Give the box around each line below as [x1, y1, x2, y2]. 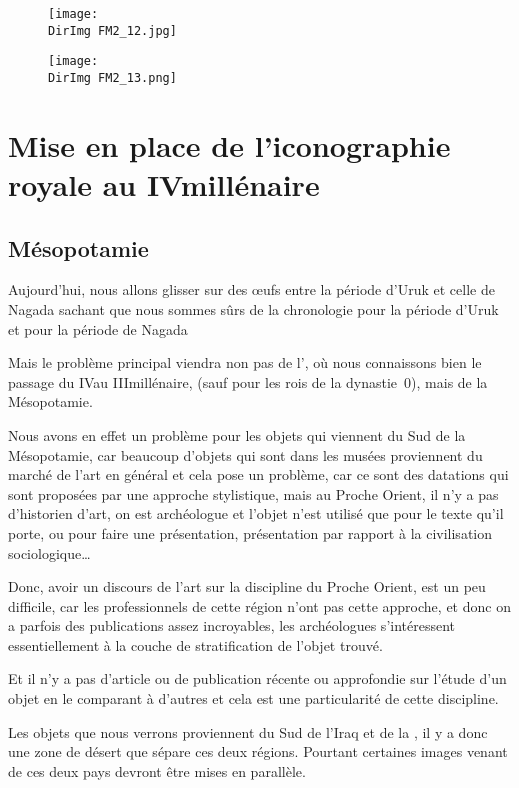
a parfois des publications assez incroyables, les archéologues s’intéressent [8, 615, 456, 636]
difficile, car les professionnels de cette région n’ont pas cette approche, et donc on [8, 595, 511, 616]
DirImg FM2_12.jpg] [48, 23, 177, 38]
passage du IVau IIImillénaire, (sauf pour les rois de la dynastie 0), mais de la [8, 371, 488, 392]
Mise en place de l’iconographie [8, 124, 451, 165]
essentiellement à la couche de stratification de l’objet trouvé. [8, 634, 383, 655]
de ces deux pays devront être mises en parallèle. [8, 760, 306, 781]
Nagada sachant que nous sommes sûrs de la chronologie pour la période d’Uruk [8, 298, 499, 319]
